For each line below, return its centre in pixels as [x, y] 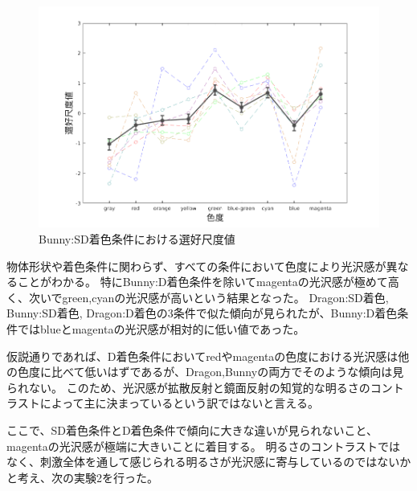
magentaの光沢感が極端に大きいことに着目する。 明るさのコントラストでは [204, 446]
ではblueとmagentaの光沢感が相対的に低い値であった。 [161, 328]
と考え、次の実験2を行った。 [82, 477]
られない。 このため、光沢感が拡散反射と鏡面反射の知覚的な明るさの [188, 387]
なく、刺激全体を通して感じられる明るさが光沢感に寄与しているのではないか [209, 462]
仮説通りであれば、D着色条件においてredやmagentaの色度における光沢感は [202, 356]
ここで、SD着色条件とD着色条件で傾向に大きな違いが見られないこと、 [192, 430]
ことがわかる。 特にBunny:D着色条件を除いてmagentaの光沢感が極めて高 [208, 282]
